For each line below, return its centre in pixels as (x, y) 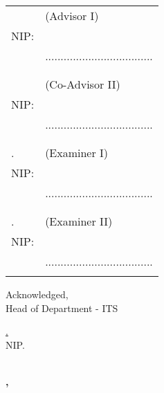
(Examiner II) (79, 221)
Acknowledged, (37, 294)
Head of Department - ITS (62, 308)
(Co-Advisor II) (83, 84)
